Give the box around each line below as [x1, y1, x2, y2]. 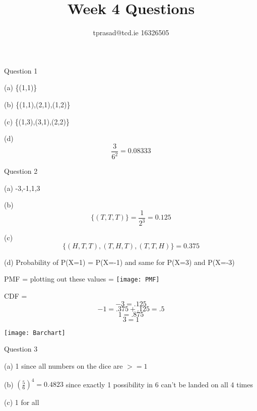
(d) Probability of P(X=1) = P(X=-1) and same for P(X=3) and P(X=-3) [4, 256, 235, 267]
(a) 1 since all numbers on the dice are [4, 360, 123, 371]
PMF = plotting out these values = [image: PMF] [4, 273, 160, 284]
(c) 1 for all [4, 397, 39, 407]
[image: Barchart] [4, 329, 66, 336]
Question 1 [4, 65, 38, 76]
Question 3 [4, 344, 38, 354]
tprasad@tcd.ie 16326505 [93, 27, 169, 38]
